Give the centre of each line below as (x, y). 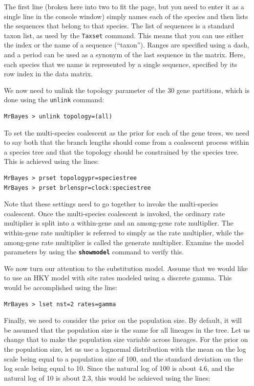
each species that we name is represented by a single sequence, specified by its (121, 64)
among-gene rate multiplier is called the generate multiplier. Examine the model (124, 242)
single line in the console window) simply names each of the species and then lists (126, 16)
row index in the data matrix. (48, 74)
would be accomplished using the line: (61, 287)
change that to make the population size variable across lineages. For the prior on (126, 339)
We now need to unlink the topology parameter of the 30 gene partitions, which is (127, 90)
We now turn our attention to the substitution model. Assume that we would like (126, 268)
